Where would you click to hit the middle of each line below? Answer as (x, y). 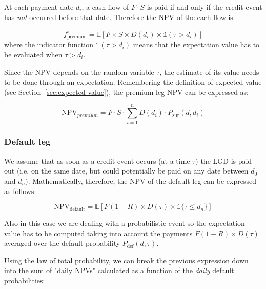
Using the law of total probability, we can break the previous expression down (126, 260)
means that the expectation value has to (196, 44)
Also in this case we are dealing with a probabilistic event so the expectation (125, 223)
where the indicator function (49, 44)
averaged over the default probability (62, 243)
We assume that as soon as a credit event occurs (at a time (97, 160)
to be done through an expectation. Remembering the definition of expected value (133, 82)
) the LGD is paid (224, 160)
